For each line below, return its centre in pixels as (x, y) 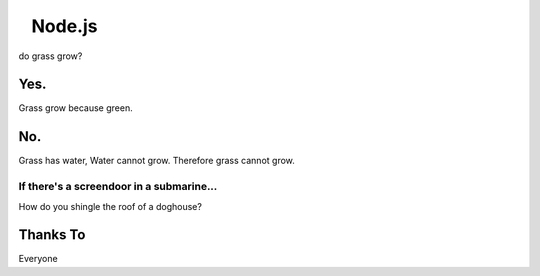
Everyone (38, 259)
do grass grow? (50, 56)
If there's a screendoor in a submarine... (118, 187)
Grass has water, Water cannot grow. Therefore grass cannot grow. (156, 161)
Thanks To (52, 235)
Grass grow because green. (76, 108)
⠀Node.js (58, 26)
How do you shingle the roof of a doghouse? (110, 206)
